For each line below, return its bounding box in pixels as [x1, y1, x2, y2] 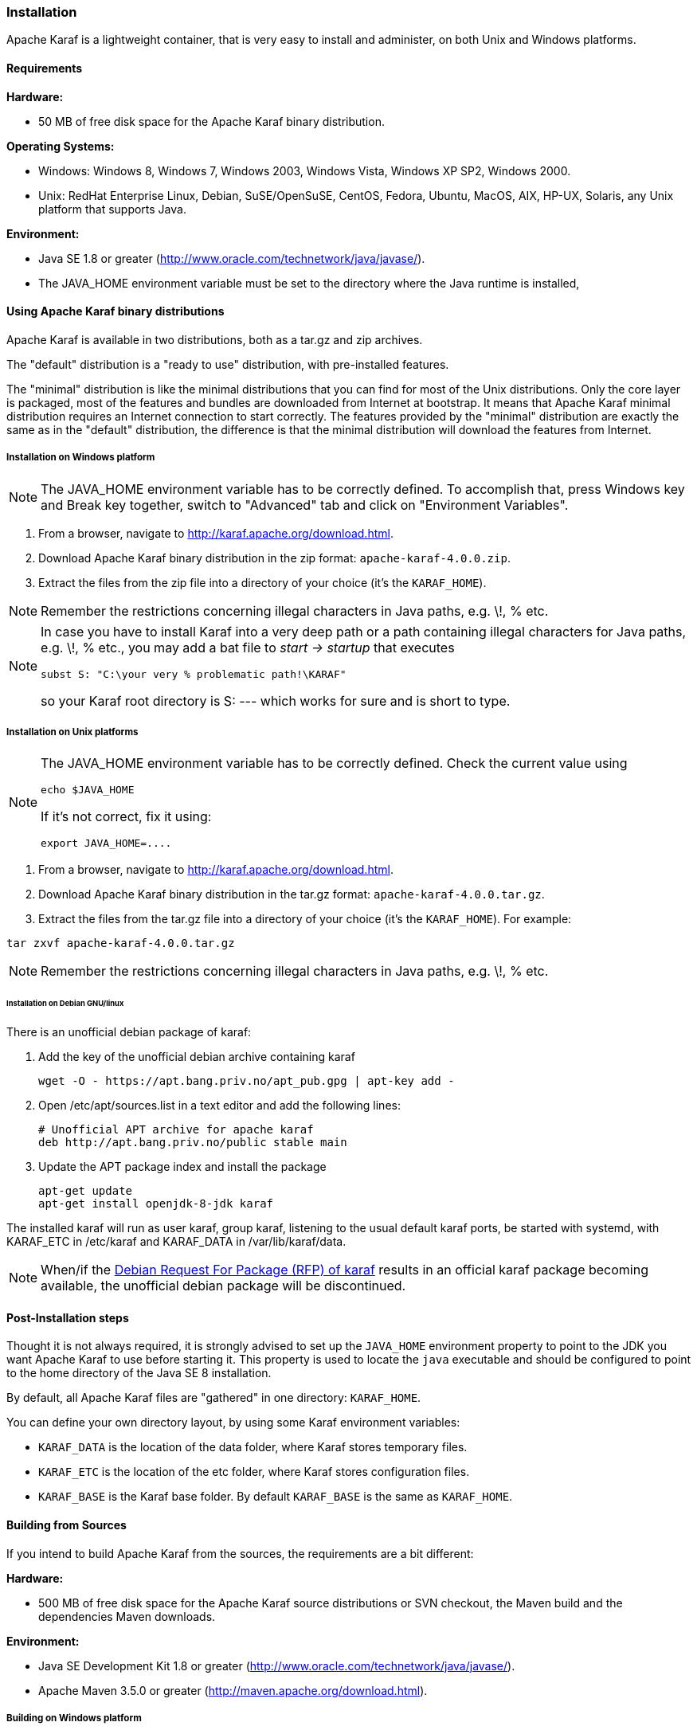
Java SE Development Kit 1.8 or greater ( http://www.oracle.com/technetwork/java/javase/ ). [38, 1658, 515, 1673]
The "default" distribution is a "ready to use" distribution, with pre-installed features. [6, 357, 449, 371]
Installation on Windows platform [6, 452, 155, 464]
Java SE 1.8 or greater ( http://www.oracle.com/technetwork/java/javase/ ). [38, 251, 425, 265]
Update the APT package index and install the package [38, 1160, 327, 1174]
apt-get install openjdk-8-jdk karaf [38, 1197, 274, 1211]
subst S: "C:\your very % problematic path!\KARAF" [41, 667, 347, 680]
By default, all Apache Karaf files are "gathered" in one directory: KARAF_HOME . [6, 1391, 421, 1405]
